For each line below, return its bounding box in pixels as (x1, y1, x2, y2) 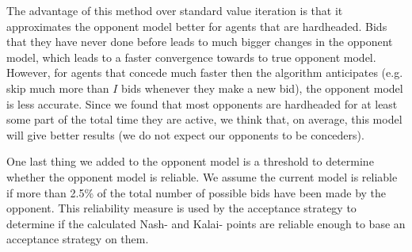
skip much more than (6, 79, 109, 96)
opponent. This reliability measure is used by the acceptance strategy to (6, 200, 357, 216)
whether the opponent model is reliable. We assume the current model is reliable (6, 168, 398, 185)
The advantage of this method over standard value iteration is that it (6, 2, 343, 18)
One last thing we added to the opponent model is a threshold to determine (6, 153, 374, 170)
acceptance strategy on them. (6, 231, 149, 247)
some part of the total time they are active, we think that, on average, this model (6, 111, 402, 128)
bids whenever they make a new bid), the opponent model (121, 79, 403, 96)
